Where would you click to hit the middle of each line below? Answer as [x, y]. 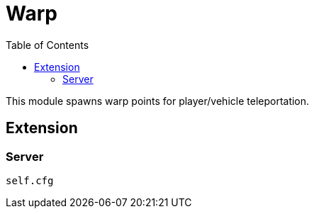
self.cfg [30, 180]
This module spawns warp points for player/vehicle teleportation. [158, 101]
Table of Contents [47, 45]
